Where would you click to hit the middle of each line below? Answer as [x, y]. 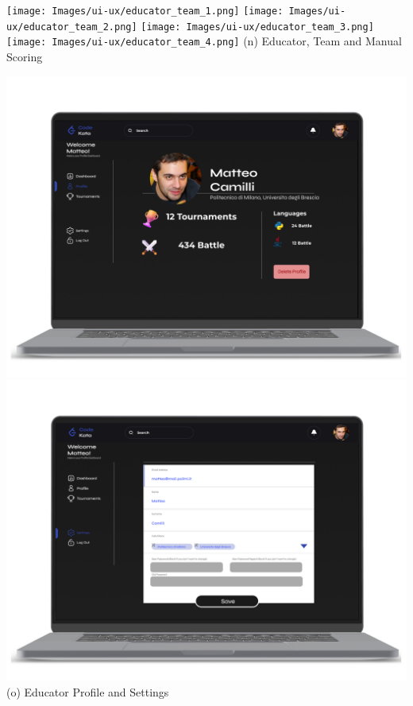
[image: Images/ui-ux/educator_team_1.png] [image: [145, 11]
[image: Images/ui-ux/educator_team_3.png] [257, 27]
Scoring [25, 56]
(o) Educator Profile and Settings [88, 691]
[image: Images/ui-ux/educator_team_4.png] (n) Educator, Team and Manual [204, 41]
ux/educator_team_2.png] [72, 27]
